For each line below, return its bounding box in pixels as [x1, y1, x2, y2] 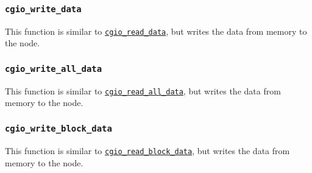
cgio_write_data [5, 4, 82, 14]
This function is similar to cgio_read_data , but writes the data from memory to [5, 24, 307, 37]
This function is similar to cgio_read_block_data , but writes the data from [5, 144, 290, 157]
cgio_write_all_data [5, 63, 102, 74]
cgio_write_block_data [5, 123, 112, 133]
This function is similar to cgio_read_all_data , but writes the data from [5, 84, 281, 97]
